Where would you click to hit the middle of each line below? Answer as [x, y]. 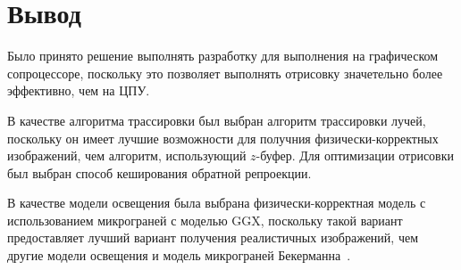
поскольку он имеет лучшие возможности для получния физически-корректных [223, 138]
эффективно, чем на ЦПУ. [79, 90]
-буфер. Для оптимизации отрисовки [355, 155]
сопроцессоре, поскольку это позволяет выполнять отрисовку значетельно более [225, 73]
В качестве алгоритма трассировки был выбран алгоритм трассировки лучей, [217, 120]
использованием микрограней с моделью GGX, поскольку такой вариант [205, 220]
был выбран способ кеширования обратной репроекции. [159, 172]
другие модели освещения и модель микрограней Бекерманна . [179, 255]
